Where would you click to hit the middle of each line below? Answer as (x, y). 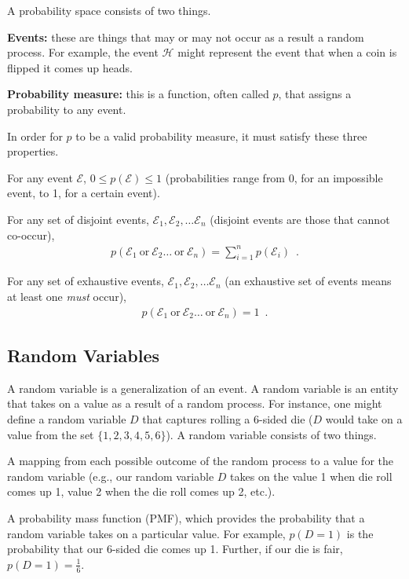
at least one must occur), (67, 297)
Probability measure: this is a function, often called (138, 94)
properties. (33, 151)
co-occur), (31, 235)
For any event (40, 177)
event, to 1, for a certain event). (84, 193)
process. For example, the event (83, 52)
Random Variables (84, 355)
